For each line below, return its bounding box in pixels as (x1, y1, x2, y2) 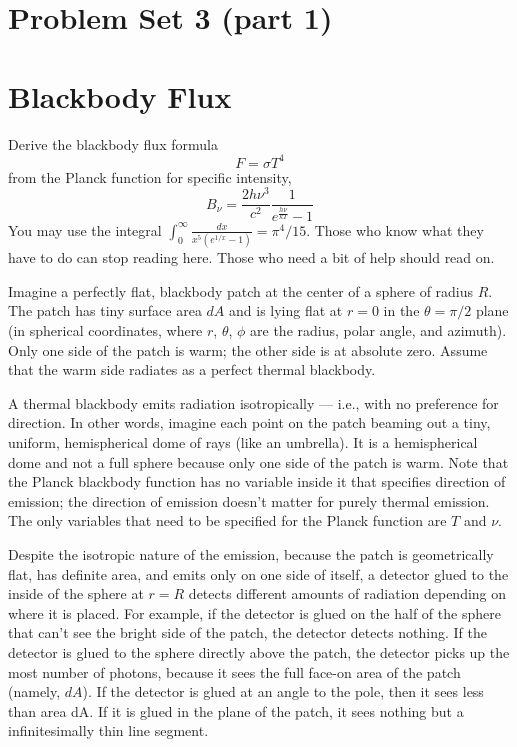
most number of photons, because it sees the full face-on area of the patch (8, 661, 461, 682)
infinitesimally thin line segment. (8, 720, 209, 741)
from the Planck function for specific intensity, (8, 166, 292, 187)
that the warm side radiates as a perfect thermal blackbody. (8, 359, 376, 380)
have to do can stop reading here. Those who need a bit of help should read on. (8, 247, 495, 268)
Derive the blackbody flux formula (8, 133, 218, 154)
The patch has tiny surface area (8, 300, 202, 321)
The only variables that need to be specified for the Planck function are (8, 510, 447, 531)
